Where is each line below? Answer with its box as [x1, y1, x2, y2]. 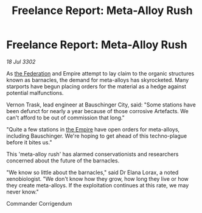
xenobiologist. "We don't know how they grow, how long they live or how [6, 175, 189, 183]
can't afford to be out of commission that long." [6, 114, 125, 121]
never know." [6, 188, 40, 195]
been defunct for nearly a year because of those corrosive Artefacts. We [6, 107, 189, 114]
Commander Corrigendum [6, 200, 72, 207]
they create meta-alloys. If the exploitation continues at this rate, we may [6, 181, 189, 189]
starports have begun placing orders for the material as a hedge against [6, 83, 187, 90]
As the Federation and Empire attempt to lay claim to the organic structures [6, 69, 195, 77]
